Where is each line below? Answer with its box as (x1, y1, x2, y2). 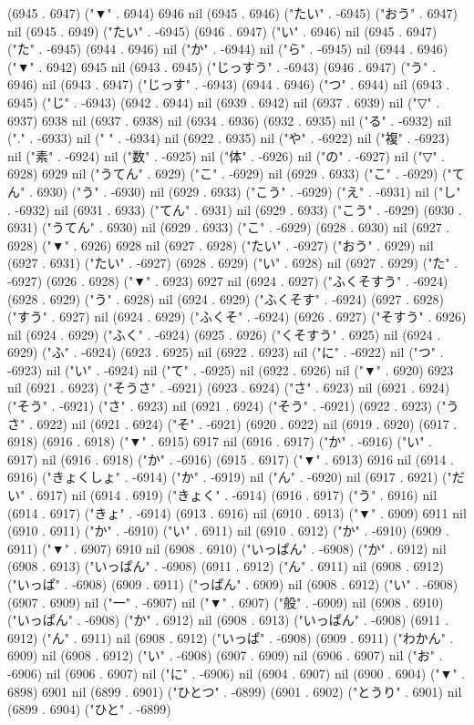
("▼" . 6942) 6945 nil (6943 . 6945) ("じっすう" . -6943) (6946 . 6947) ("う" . (7, 56, 436, 76)
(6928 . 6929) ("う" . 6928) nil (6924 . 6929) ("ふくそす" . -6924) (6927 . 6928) (7, 289, 445, 308)
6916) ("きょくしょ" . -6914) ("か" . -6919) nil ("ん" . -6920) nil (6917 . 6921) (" (7, 467, 452, 486)
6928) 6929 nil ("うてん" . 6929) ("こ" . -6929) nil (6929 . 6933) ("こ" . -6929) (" (7, 164, 452, 183)
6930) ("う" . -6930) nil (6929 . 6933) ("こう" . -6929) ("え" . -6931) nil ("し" (36, 181, 461, 200)
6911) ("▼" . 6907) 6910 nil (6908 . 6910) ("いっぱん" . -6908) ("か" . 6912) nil (7, 538, 447, 557)
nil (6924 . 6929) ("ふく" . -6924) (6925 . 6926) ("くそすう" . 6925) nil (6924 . (7, 324, 441, 343)
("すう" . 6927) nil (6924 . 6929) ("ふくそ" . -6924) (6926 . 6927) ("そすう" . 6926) (7, 307, 467, 326)
